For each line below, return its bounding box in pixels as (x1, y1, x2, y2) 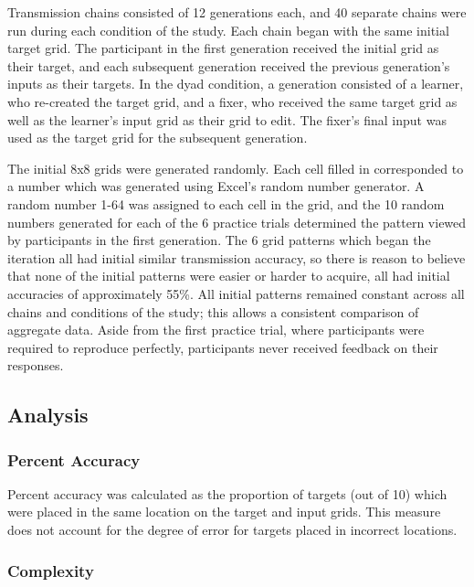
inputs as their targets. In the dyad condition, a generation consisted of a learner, (7, 74, 464, 93)
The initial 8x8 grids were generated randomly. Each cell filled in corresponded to (7, 158, 464, 177)
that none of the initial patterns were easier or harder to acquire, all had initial (7, 266, 450, 285)
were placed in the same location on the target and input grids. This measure (7, 502, 441, 521)
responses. (7, 356, 64, 375)
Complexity (7, 559, 94, 582)
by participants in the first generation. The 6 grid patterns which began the (7, 230, 431, 250)
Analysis (7, 400, 89, 429)
